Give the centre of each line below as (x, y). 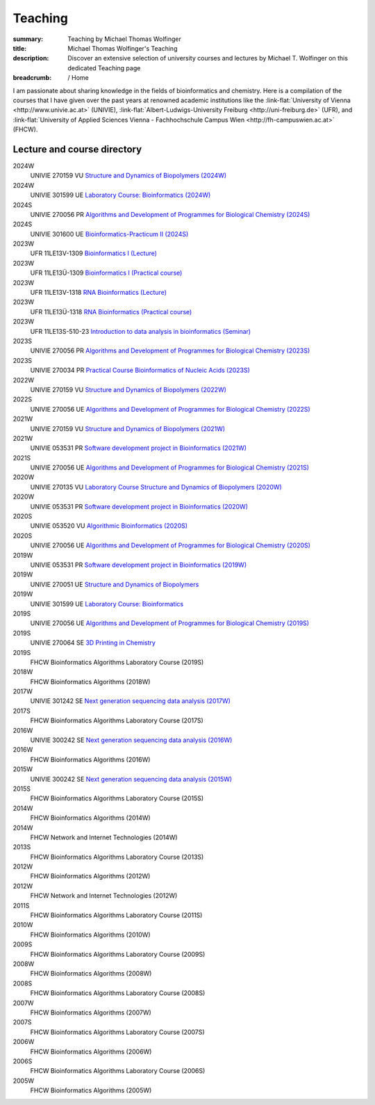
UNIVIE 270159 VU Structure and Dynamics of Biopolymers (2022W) (128, 389)
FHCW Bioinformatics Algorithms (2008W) (91, 974)
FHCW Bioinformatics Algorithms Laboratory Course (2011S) (116, 915)
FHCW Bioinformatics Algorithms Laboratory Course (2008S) (118, 993)
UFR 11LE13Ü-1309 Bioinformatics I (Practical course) (106, 273)
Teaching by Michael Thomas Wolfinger (125, 39)
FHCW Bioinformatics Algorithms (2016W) (90, 759)
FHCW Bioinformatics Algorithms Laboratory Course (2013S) (117, 857)
